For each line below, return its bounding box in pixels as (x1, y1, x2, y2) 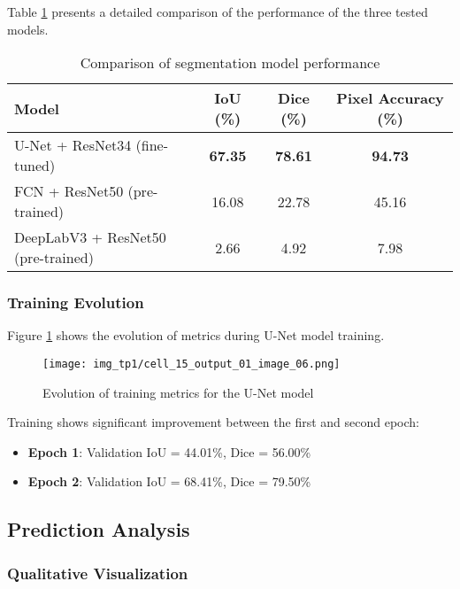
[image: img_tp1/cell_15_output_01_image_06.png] (42, 358, 341, 370)
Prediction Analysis (7, 515, 190, 543)
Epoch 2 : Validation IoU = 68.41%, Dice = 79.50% (27, 472, 311, 491)
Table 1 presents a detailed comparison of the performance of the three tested (7, 3, 428, 20)
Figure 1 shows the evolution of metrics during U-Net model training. (7, 326, 385, 345)
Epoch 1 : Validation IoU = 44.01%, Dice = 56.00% (27, 442, 311, 461)
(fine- (135, 135, 169, 156)
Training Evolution (7, 291, 144, 314)
